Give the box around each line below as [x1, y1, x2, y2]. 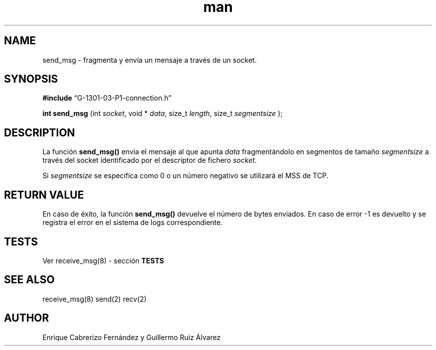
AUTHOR [4, 312, 49, 325]
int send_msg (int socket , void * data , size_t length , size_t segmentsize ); [42, 109, 283, 118]
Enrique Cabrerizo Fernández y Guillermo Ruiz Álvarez [42, 333, 221, 342]
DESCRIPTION [4, 126, 75, 139]
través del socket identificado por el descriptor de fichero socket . [42, 156, 257, 165]
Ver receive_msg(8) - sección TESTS [42, 256, 164, 265]
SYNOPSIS [4, 73, 58, 86]
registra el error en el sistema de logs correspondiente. [42, 218, 223, 227]
